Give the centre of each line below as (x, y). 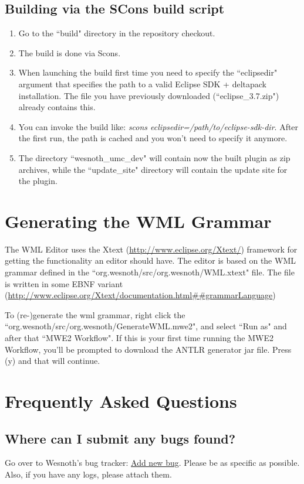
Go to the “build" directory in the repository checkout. (117, 33)
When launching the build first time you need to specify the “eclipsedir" (148, 72)
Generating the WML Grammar (138, 221)
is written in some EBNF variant (64, 283)
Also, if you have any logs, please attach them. (88, 474)
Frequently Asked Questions (121, 401)
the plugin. (38, 181)
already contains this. (57, 107)
